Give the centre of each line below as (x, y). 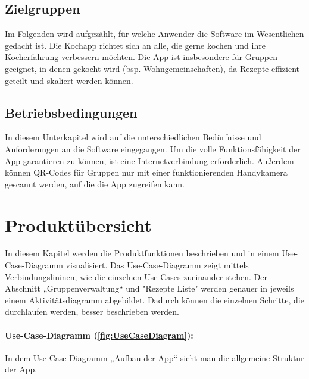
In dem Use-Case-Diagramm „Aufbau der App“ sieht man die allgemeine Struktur (154, 357)
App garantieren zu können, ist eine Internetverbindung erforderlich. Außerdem (149, 160)
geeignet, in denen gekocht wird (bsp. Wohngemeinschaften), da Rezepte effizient (152, 68)
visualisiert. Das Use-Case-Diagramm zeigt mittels (157, 265)
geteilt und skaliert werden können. (69, 80)
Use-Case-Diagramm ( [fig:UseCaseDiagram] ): (99, 335)
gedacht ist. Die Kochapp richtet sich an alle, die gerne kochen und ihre (135, 45)
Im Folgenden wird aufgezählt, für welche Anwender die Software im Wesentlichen (154, 34)
